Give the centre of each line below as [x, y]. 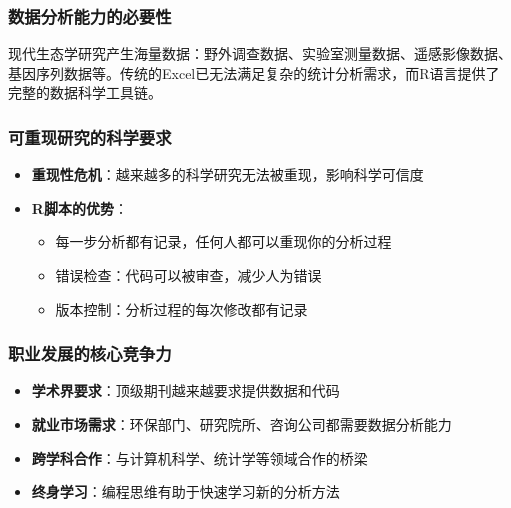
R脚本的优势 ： [79, 207]
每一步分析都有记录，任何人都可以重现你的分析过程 [223, 241]
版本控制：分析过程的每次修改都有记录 [181, 308]
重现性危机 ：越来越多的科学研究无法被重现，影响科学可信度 [227, 174]
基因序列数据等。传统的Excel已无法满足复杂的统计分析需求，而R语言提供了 [254, 72]
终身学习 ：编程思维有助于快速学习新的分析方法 [185, 491]
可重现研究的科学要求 [90, 136]
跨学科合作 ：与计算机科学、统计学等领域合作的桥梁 [199, 457]
